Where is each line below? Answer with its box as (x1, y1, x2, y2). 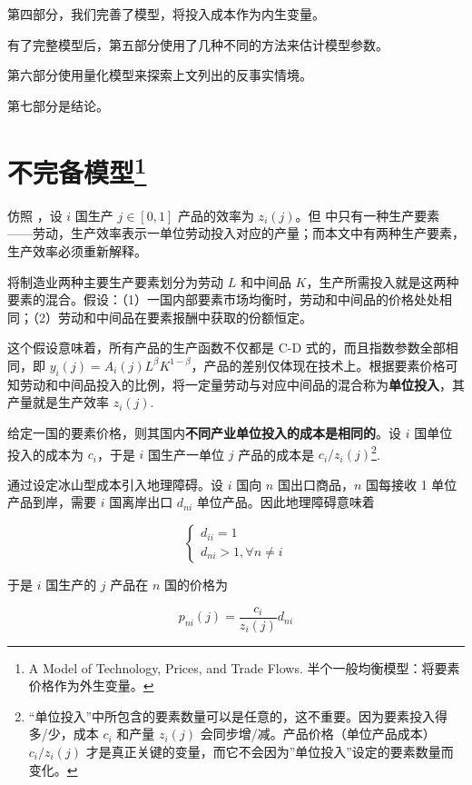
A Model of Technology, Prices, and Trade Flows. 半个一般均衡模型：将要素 (28, 658, 460, 677)
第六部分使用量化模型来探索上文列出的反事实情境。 (7, 65, 312, 84)
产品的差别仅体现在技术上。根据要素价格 (203, 355, 446, 374)
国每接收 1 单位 (365, 474, 457, 493)
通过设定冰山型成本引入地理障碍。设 (7, 474, 223, 493)
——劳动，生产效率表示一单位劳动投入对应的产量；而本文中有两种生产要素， (7, 224, 465, 243)
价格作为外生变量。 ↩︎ (28, 676, 154, 695)
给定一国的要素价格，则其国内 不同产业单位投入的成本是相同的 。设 (7, 422, 401, 442)
